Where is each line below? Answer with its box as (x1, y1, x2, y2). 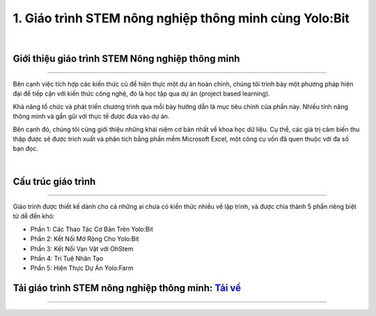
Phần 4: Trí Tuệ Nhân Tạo (30, 255, 104, 263)
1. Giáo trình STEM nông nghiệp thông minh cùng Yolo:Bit (13, 10, 350, 26)
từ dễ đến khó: (13, 212, 55, 220)
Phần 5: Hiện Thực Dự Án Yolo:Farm (30, 264, 134, 272)
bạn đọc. (13, 144, 38, 153)
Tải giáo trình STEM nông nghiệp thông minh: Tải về (13, 283, 242, 294)
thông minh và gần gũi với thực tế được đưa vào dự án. (13, 112, 170, 121)
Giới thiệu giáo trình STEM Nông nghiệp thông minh (13, 53, 240, 65)
